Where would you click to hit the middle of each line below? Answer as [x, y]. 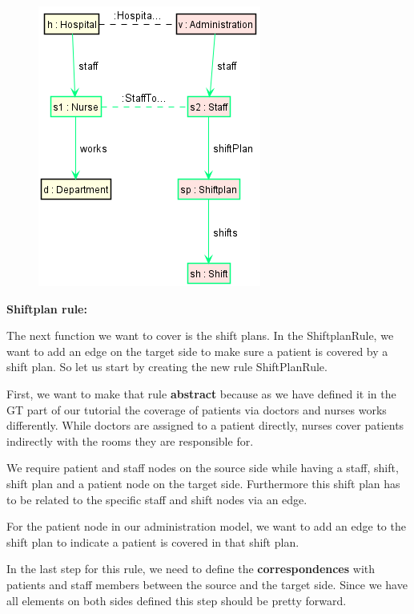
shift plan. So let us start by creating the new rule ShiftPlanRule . [167, 367]
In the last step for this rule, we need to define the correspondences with [191, 569]
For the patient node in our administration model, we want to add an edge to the [206, 526]
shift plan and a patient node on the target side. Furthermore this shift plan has [203, 483]
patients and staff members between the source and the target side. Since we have [207, 584]
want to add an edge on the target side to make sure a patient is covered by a [197, 351]
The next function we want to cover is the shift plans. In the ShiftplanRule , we [200, 335]
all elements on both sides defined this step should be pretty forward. [177, 600]
